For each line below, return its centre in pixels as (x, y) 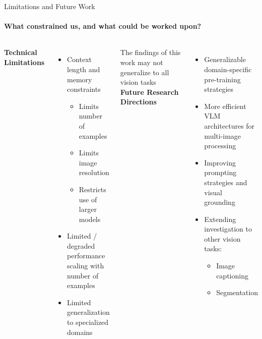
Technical (21, 52)
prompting (220, 172)
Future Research (149, 92)
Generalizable (225, 59)
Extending (220, 219)
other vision (222, 238)
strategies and (226, 182)
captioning (232, 275)
